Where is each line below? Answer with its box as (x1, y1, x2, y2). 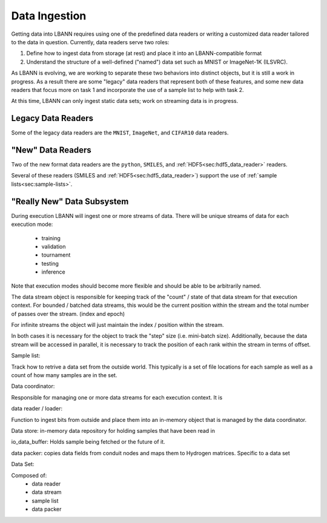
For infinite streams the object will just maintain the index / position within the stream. (11, 321, 224, 329)
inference (41, 268, 66, 275)
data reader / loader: (11, 405, 63, 412)
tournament (41, 251, 71, 258)
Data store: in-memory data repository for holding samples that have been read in (11, 427, 215, 434)
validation (41, 243, 66, 250)
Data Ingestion (11, 9, 87, 22)
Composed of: (11, 472, 47, 479)
